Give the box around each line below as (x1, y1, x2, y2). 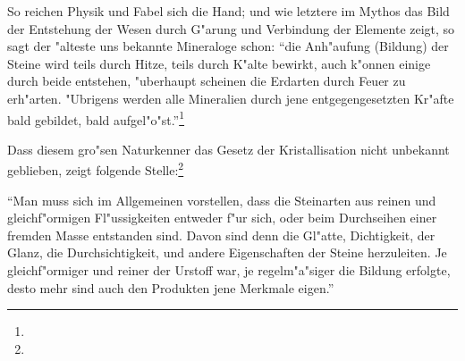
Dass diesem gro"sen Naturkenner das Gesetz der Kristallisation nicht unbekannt (7, 139, 450, 158)
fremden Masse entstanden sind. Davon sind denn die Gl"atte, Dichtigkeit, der (7, 225, 435, 244)
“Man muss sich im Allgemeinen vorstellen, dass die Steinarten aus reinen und (7, 190, 436, 209)
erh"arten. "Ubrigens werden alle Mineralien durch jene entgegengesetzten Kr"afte (7, 88, 454, 107)
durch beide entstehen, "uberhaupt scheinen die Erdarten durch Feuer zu (7, 71, 406, 90)
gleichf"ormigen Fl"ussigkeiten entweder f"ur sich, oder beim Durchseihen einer (7, 208, 437, 227)
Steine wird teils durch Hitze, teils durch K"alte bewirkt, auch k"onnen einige (7, 54, 431, 72)
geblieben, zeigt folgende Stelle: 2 (7, 158, 184, 180)
